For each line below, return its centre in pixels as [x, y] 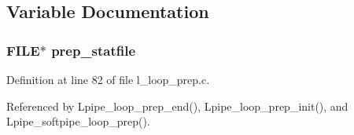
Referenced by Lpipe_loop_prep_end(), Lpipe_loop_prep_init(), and [177, 106]
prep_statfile [94, 50]
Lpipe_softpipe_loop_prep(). [78, 121]
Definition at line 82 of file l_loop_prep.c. [108, 79]
